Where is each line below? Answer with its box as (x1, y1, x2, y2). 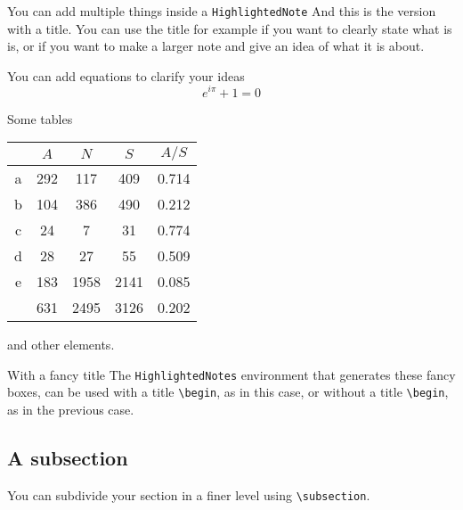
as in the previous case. (7, 400, 134, 419)
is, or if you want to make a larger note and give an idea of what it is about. (7, 37, 425, 55)
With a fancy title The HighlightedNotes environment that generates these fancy (7, 365, 456, 383)
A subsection (7, 444, 128, 471)
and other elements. (7, 335, 115, 354)
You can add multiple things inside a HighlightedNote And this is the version (7, 2, 436, 20)
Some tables (7, 109, 73, 127)
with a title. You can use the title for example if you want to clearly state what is (7, 19, 452, 37)
